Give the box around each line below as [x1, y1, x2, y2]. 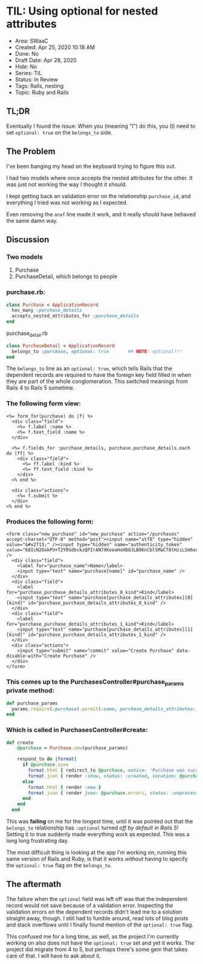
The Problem [6, 147, 56, 157]
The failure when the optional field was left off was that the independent [6, 895, 187, 902]
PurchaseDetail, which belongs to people [14, 273, 118, 280]
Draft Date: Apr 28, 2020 [14, 56, 77, 64]
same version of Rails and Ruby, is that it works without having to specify [6, 856, 188, 863]
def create [6, 739, 34, 746]
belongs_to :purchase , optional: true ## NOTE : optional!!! [11, 348, 182, 354]
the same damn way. [6, 217, 58, 224]
